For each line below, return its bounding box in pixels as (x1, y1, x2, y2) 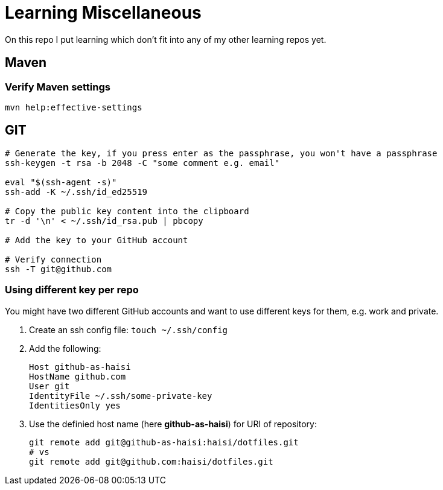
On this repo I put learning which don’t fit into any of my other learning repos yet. (5, 34, 327, 45)
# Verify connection (5, 254, 102, 264)
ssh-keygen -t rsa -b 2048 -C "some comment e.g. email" (5, 157, 280, 168)
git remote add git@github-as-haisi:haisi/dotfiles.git (29, 437, 299, 447)
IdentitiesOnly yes (29, 400, 121, 410)
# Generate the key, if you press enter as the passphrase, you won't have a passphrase (5, 148, 438, 158)
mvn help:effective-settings (5, 102, 142, 112)
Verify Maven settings (5, 80, 110, 93)
